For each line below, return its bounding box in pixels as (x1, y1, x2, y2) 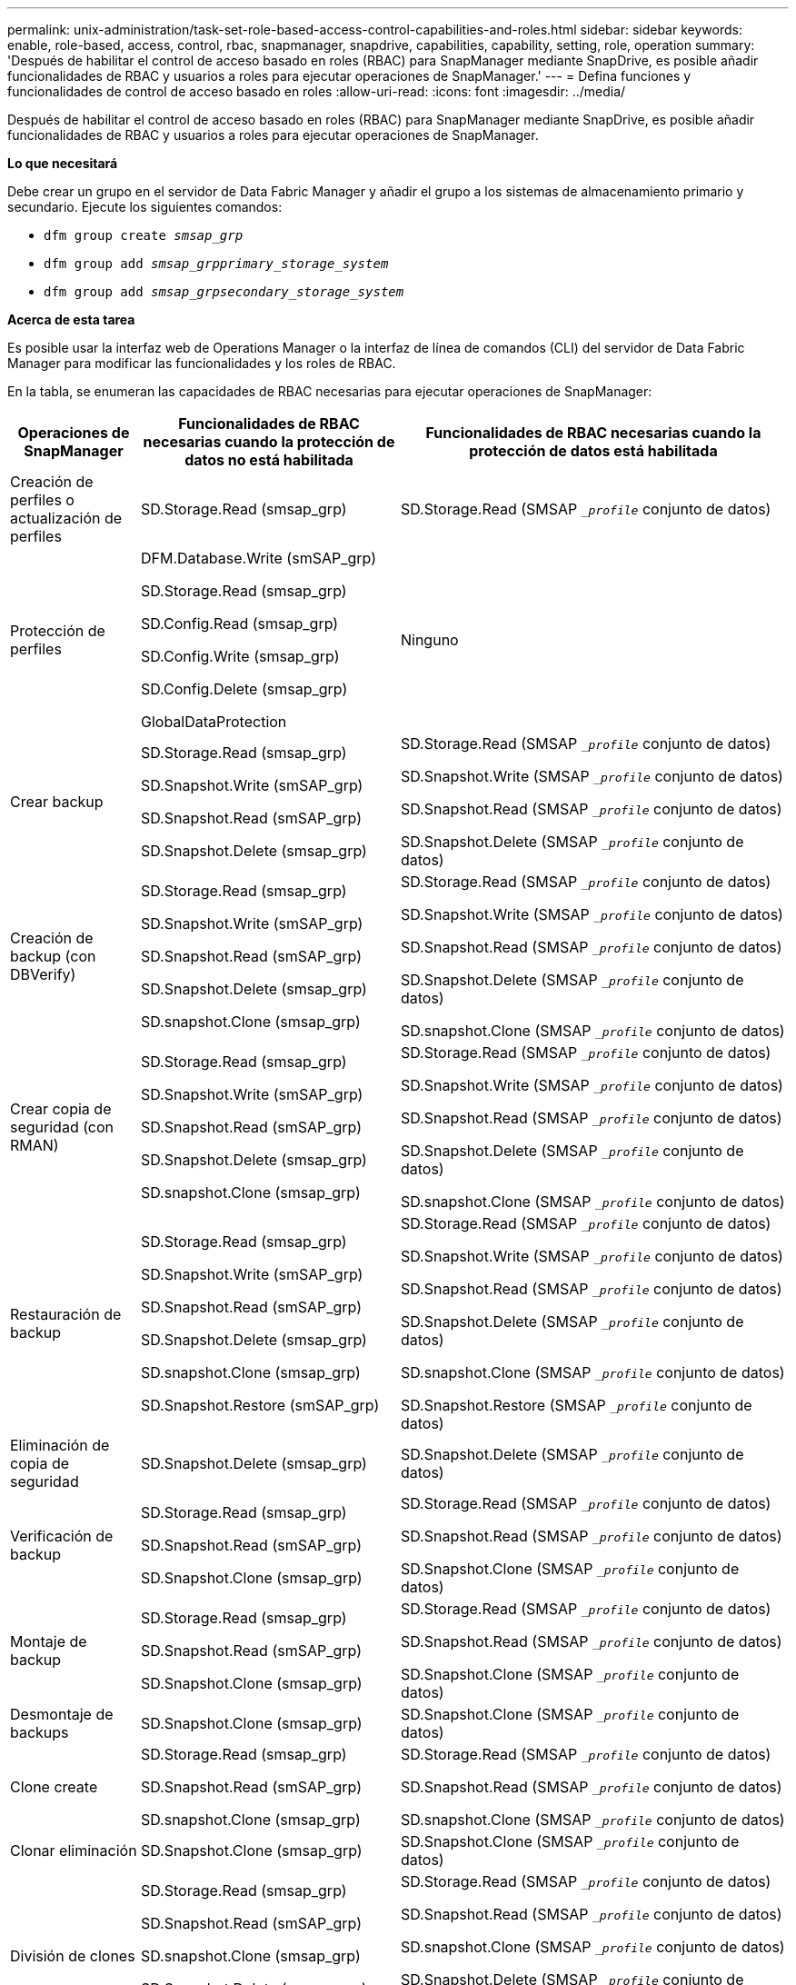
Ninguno (400, 631, 459, 649)
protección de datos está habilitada (469, 442, 718, 460)
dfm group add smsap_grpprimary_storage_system (44, 256, 389, 271)
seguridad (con (10, 1118, 114, 1136)
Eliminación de (10, 1436, 110, 1454)
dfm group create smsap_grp (44, 228, 244, 243)
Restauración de (10, 1305, 122, 1323)
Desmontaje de (10, 1705, 114, 1723)
